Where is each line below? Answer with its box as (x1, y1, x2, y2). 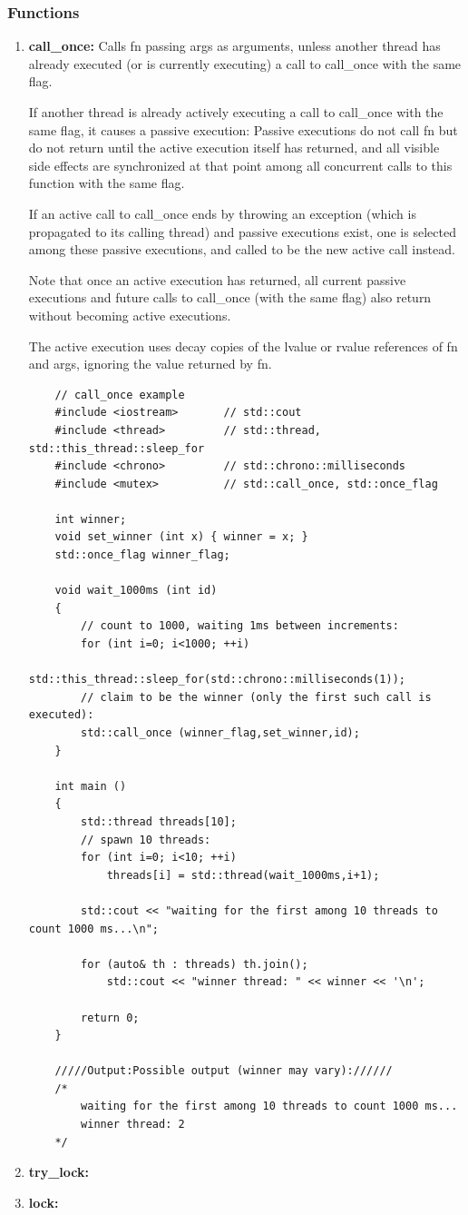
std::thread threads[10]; (81, 815, 237, 828)
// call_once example (54, 388, 185, 401)
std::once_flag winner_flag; (54, 548, 230, 562)
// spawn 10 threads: (81, 833, 211, 846)
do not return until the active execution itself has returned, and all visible (28, 138, 440, 157)
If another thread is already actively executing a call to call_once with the (28, 103, 444, 121)
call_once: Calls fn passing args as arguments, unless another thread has (28, 36, 441, 55)
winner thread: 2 (81, 1118, 185, 1131)
